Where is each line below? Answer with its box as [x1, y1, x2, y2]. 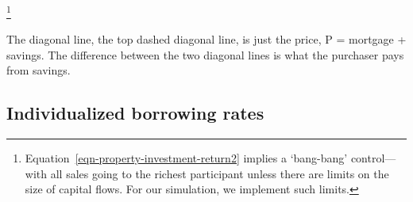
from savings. [6, 62, 71, 78]
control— [350, 150, 396, 166]
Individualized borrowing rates [6, 101, 264, 125]
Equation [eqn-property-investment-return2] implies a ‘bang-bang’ [25, 150, 348, 166]
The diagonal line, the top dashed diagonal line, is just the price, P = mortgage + [6, 31, 407, 48]
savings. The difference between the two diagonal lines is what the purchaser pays [6, 46, 404, 63]
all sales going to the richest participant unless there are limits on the [50, 165, 389, 181]
